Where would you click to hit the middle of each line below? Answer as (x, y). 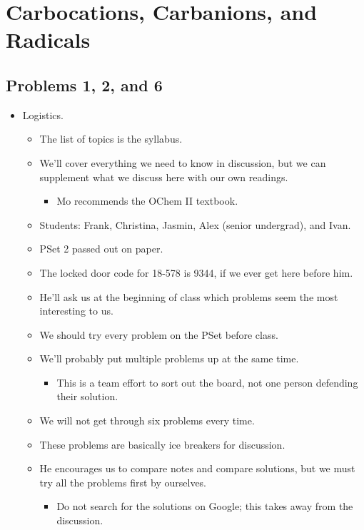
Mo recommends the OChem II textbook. (147, 201)
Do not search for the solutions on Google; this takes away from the (205, 506)
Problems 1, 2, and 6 (84, 85)
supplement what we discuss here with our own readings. (164, 177)
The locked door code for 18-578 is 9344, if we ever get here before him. (196, 272)
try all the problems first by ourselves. (123, 482)
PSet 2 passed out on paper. (101, 249)
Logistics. (43, 114)
